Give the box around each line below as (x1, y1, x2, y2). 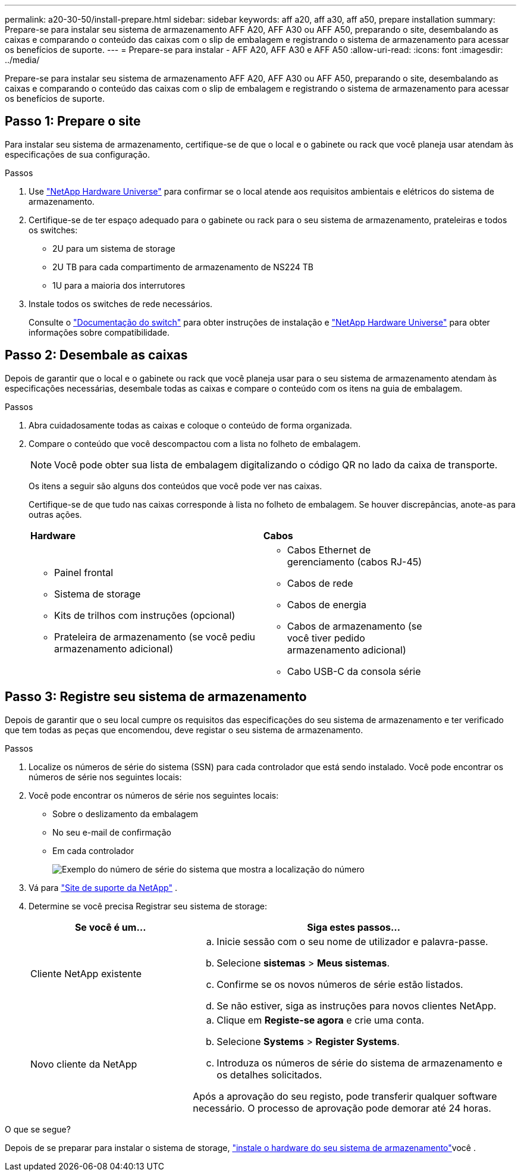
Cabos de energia (287, 598, 366, 611)
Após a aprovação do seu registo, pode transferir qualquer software (193, 1090, 497, 1102)
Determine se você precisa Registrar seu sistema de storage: (29, 900, 267, 911)
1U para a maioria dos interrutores (52, 280, 186, 290)
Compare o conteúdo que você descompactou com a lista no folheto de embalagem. (29, 438, 361, 449)
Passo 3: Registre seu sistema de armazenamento (5, 689, 307, 705)
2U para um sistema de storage (52, 243, 175, 254)
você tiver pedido (287, 631, 365, 644)
